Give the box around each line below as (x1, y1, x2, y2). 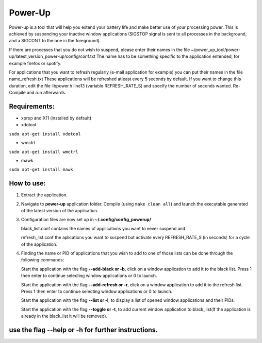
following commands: (21, 257, 64, 263)
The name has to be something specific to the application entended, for (96, 53, 240, 59)
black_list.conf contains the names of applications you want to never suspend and (21, 225, 185, 231)
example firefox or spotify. (9, 60, 62, 66)
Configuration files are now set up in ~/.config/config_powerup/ (21, 217, 151, 223)
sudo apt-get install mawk (9, 167, 73, 172)
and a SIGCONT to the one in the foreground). (9, 38, 101, 44)
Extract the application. (21, 192, 67, 198)
